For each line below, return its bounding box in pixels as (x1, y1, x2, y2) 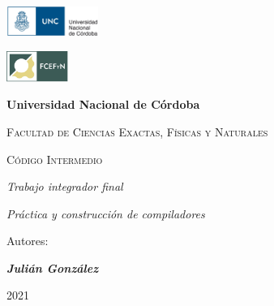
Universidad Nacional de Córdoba (6, 96, 200, 113)
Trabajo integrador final (6, 178, 123, 195)
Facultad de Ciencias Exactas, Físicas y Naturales (6, 123, 268, 140)
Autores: (6, 232, 49, 249)
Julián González (6, 259, 99, 276)
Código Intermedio (6, 150, 103, 167)
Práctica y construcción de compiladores (6, 205, 205, 222)
